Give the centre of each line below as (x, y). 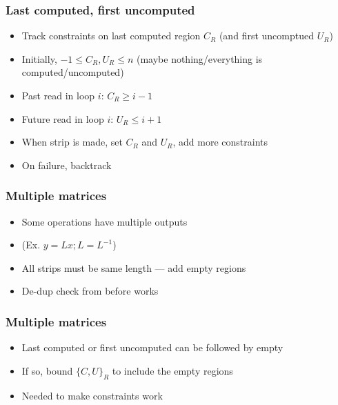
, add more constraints (220, 142)
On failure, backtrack (67, 165)
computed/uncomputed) (73, 72)
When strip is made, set (72, 142)
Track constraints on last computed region (111, 36)
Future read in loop (63, 118)
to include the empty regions (172, 370)
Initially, (39, 58)
